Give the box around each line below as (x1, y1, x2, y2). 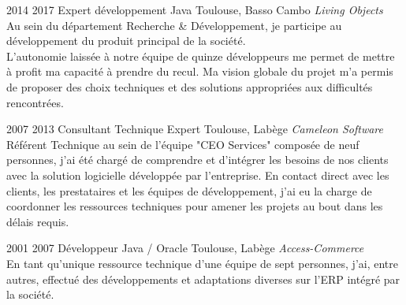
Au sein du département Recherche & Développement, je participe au (6, 17, 342, 33)
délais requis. (6, 213, 69, 229)
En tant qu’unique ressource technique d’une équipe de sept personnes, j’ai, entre (6, 255, 398, 271)
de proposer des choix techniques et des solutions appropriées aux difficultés (6, 78, 373, 95)
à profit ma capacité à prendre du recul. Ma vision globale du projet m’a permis (6, 63, 393, 80)
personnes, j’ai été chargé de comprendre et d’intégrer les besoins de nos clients (6, 151, 389, 168)
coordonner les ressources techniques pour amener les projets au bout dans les (6, 198, 383, 214)
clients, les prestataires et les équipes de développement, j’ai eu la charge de (6, 182, 372, 199)
